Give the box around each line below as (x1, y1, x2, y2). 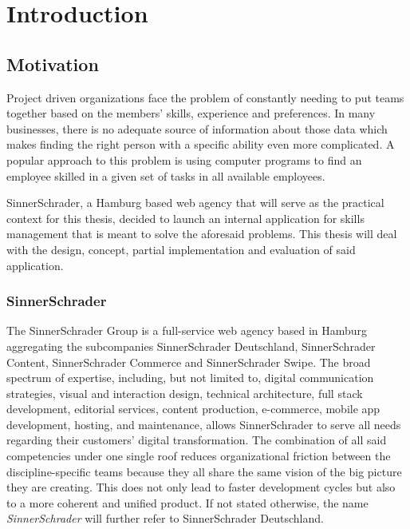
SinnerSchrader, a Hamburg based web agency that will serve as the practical (6, 194, 384, 211)
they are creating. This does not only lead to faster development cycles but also (6, 479, 396, 495)
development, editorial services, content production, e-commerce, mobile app (6, 400, 380, 417)
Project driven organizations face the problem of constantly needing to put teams (6, 89, 404, 105)
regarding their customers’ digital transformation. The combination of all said (6, 432, 387, 448)
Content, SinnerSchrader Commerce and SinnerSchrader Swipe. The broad (6, 353, 371, 370)
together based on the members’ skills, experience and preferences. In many (6, 105, 376, 121)
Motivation (6, 51, 99, 76)
